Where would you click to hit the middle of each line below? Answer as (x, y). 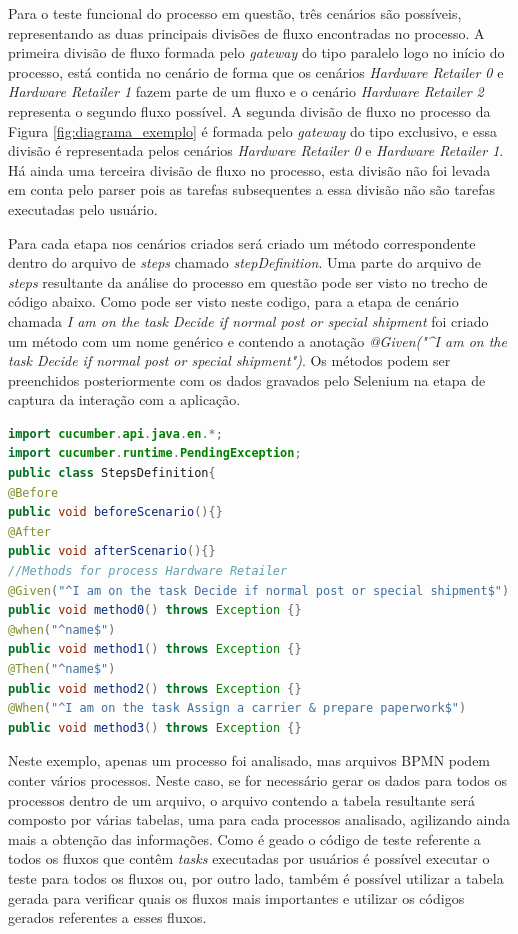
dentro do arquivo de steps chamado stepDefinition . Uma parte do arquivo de (245, 262)
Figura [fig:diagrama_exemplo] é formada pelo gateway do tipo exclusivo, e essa (253, 130)
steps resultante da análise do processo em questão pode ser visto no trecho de (248, 281)
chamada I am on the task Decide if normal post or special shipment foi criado (248, 320)
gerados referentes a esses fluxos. (107, 917)
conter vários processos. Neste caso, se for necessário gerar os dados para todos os (257, 779)
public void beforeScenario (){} (115, 512)
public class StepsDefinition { (112, 473)
